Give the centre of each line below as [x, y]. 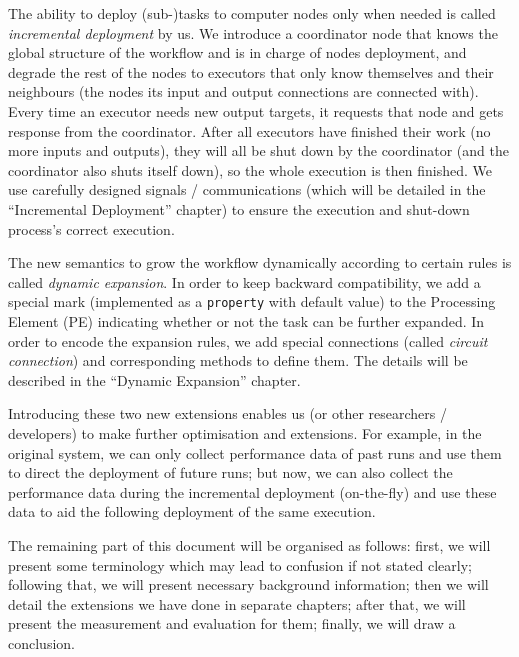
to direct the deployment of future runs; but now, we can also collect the [230, 472]
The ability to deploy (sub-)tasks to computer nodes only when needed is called [252, 13]
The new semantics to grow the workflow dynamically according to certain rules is [260, 262]
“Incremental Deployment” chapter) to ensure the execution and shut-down [239, 208]
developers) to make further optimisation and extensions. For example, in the [245, 432]
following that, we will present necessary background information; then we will [248, 584]
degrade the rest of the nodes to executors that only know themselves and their [251, 71]
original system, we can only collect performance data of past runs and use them [255, 452]
